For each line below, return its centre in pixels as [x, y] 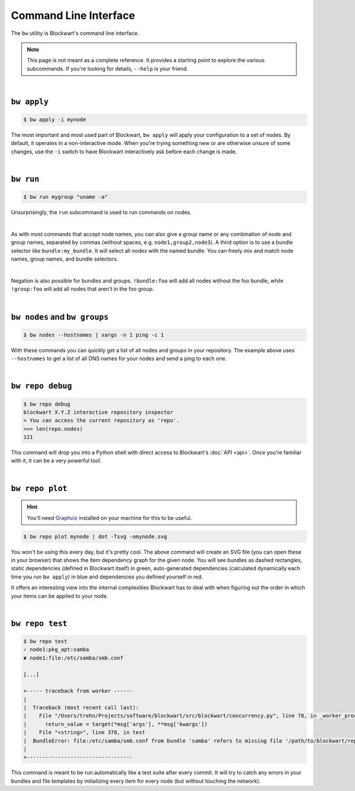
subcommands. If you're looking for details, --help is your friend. [108, 69]
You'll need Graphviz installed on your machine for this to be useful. [109, 517]
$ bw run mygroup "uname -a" [66, 197]
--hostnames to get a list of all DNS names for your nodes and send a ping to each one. [119, 359]
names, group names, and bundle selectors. [64, 259]
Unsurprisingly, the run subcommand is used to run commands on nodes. [101, 213]
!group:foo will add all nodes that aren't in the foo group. [83, 289]
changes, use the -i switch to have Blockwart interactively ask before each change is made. [124, 152]
